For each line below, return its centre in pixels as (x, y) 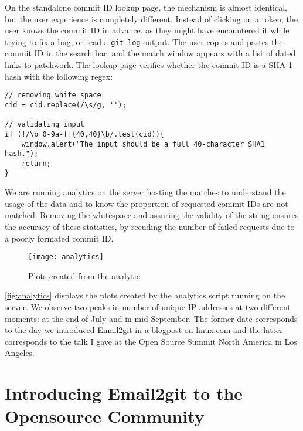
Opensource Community (105, 416)
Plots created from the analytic (84, 275)
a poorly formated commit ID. (59, 238)
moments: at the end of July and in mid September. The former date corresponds (151, 318)
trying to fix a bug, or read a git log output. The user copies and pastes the (144, 41)
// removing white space (53, 95)
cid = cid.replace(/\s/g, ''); (66, 105)
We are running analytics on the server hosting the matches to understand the (145, 192)
